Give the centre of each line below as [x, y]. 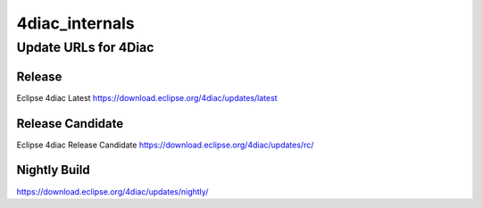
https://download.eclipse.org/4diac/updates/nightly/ [112, 191]
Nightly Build [53, 170]
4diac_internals [75, 23]
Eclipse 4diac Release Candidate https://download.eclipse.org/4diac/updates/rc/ [165, 145]
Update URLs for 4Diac [85, 47]
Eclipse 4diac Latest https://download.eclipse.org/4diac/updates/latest [147, 97]
